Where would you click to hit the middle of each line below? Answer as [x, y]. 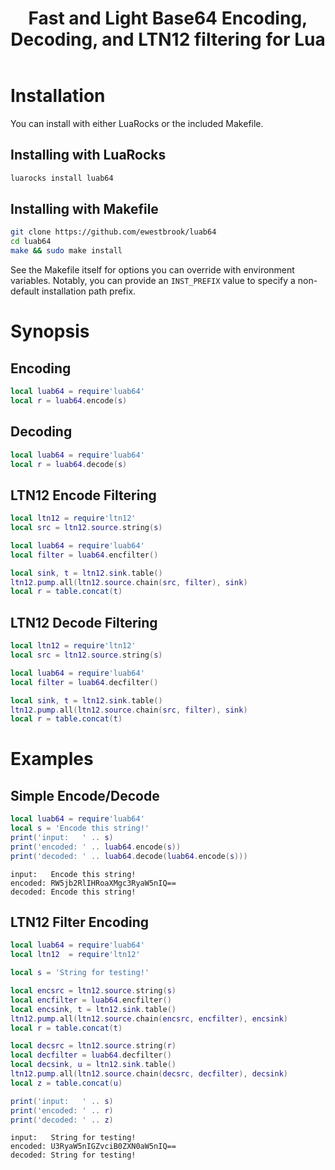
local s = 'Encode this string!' [80, 828]
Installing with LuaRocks [88, 155]
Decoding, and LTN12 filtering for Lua [168, 39]
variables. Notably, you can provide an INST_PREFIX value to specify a [153, 281]
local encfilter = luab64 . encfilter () [91, 1000]
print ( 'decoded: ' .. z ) [62, 1120]
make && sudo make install [66, 251]
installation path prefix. [89, 291]
